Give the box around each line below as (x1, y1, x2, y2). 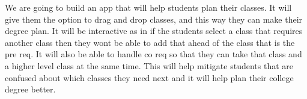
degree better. (5, 83, 56, 95)
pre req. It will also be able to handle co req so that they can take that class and (5, 48, 302, 60)
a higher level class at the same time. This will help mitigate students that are (5, 59, 293, 72)
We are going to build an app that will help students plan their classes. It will (5, 1, 292, 13)
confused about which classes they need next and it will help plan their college (5, 71, 294, 83)
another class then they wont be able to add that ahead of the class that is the (5, 36, 295, 48)
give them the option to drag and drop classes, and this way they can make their (5, 13, 303, 25)
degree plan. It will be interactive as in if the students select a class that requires (5, 24, 303, 37)
